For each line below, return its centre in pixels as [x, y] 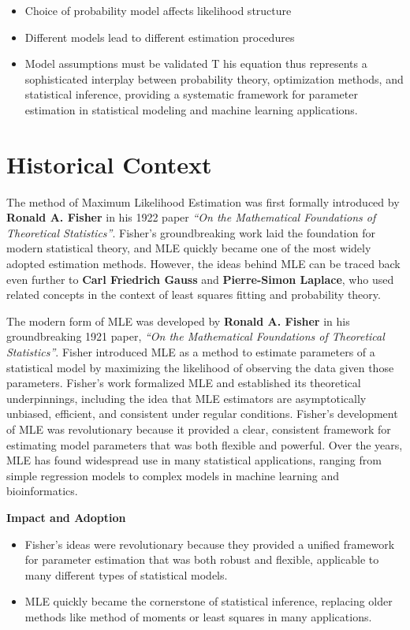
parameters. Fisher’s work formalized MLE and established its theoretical [184, 383]
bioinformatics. [42, 491]
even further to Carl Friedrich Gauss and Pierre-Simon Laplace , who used [200, 279]
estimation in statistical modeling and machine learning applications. [191, 109]
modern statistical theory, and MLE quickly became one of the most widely [189, 248]
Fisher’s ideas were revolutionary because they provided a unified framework [210, 544]
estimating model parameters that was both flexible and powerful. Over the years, [205, 444]
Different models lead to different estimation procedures [160, 37]
